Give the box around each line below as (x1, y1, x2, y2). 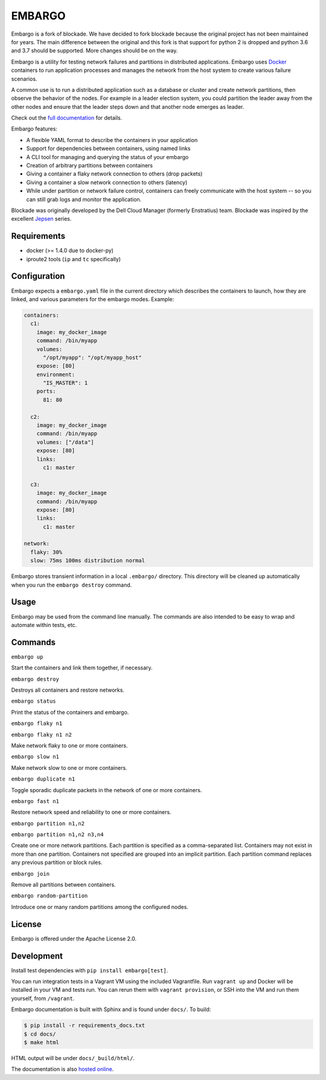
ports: (36, 388, 56, 395)
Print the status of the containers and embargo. (11, 708, 129, 716)
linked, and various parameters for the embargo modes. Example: (11, 295, 174, 302)
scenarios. (11, 75, 37, 82)
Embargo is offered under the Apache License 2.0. (11, 935, 137, 942)
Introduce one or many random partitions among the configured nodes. (11, 903, 188, 910)
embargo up (11, 653, 43, 660)
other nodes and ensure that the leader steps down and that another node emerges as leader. (11, 103, 245, 110)
